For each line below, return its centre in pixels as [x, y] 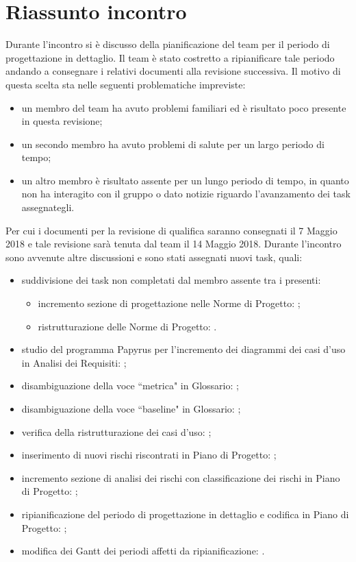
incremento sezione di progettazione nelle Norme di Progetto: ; [169, 303]
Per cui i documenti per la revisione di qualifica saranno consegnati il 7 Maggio [171, 230]
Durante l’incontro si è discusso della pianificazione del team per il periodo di [168, 44]
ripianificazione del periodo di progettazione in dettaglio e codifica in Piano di [185, 514]
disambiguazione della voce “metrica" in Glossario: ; [130, 386]
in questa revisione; [62, 121]
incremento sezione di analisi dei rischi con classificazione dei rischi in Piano [181, 477]
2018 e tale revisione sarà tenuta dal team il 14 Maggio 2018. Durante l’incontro [174, 244]
